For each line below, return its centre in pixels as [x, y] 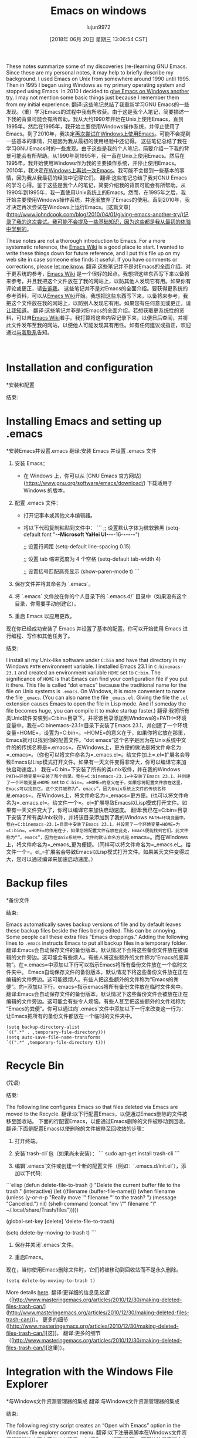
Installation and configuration [80, 368]
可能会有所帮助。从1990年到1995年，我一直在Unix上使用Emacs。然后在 [98, 155]
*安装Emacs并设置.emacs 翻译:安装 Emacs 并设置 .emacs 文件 [81, 450]
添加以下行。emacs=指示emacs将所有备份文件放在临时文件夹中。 [107, 986]
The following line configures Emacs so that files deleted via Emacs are [92, 1107]
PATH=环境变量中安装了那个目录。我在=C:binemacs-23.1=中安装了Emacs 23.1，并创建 [98, 776]
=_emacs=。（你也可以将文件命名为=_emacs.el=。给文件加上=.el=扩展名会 [96, 754]
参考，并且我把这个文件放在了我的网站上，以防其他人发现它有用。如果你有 [101, 281]
